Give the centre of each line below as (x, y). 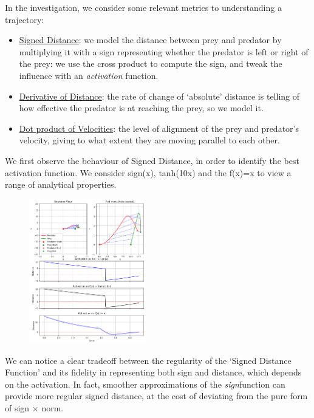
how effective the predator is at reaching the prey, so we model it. (141, 108)
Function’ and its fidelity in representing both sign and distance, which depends (153, 372)
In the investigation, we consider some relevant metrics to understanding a (143, 7)
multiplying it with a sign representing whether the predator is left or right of (164, 51)
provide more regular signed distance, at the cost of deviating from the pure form (156, 396)
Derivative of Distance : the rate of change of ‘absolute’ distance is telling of (159, 96)
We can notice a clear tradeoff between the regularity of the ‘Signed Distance (148, 360)
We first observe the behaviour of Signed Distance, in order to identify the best (152, 160)
